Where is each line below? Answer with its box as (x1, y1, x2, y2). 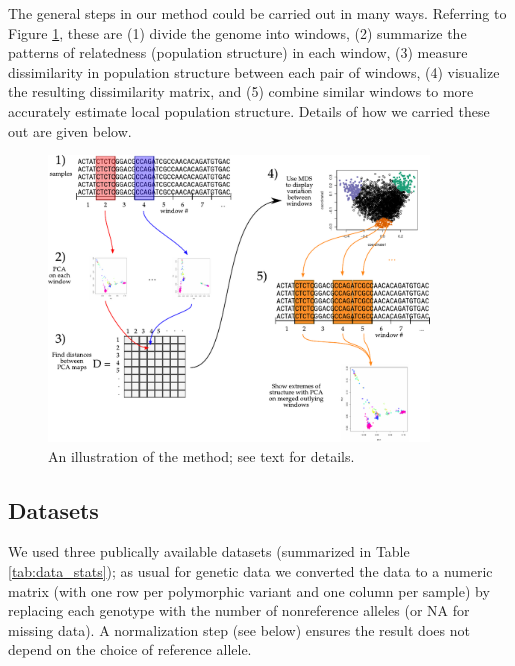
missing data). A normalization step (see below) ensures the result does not (8, 619, 470, 640)
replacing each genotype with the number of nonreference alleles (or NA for (8, 600, 470, 621)
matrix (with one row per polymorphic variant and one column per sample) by (8, 580, 490, 601)
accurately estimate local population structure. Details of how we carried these (8, 100, 490, 121)
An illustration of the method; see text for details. (48, 445, 355, 466)
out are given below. (8, 120, 132, 141)
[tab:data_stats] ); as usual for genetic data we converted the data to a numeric (8, 561, 493, 582)
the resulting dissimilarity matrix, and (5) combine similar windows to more (8, 81, 474, 102)
